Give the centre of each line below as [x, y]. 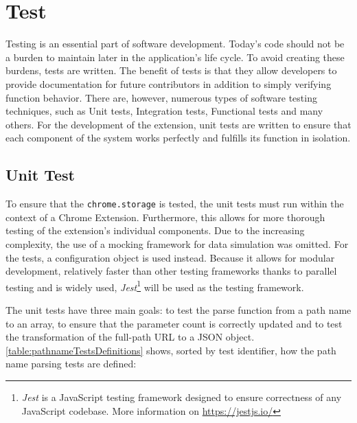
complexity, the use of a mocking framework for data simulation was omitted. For [177, 243]
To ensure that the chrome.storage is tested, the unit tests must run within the [175, 204]
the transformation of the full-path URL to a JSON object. [130, 337]
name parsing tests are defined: [71, 364]
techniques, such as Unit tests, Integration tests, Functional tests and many [164, 111]
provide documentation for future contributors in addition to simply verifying [169, 83]
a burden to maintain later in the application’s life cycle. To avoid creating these [175, 57]
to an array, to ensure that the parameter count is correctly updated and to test [174, 323]
